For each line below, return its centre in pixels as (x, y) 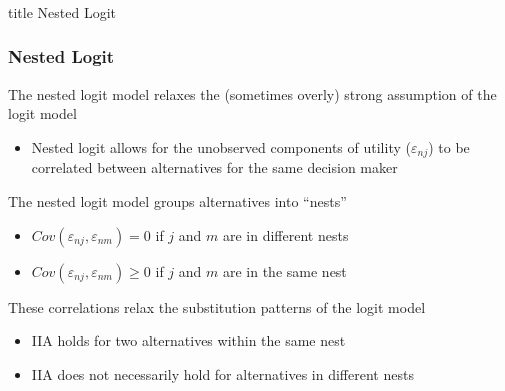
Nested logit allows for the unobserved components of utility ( (221, 146)
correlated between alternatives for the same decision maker (214, 167)
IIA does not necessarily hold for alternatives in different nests (222, 373)
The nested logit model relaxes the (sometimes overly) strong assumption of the (252, 93)
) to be (449, 146)
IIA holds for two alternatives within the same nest (188, 340)
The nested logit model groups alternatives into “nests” (177, 200)
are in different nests (285, 234)
